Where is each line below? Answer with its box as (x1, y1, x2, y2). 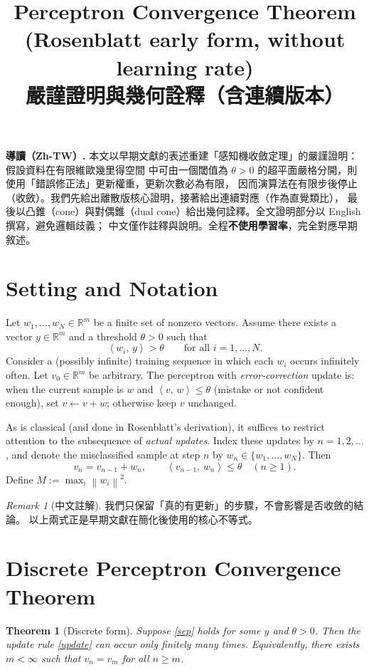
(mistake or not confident (213, 381, 324, 396)
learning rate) (116, 52, 254, 81)
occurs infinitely (289, 353, 360, 368)
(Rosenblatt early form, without (24, 24, 346, 53)
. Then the (314, 622, 360, 637)
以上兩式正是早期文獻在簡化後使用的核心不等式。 (28, 511, 258, 526)
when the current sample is (6, 381, 124, 396)
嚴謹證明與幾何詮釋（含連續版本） (25, 80, 344, 109)
